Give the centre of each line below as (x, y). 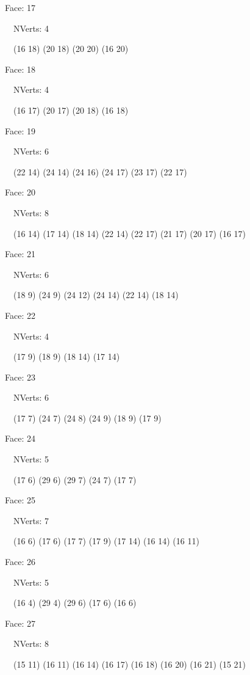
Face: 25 (20, 500)
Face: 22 (20, 315)
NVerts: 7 (31, 520)
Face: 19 (20, 130)
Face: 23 (20, 377)
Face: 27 (20, 623)
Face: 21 (20, 254)
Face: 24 (20, 438)
